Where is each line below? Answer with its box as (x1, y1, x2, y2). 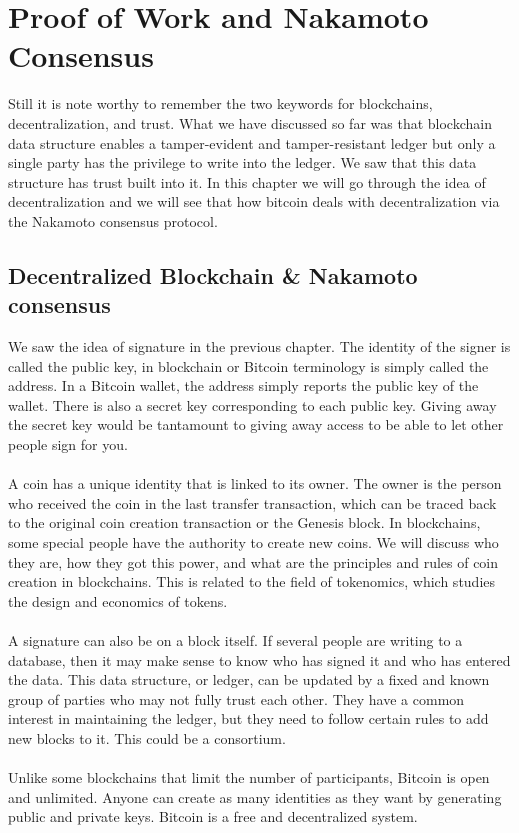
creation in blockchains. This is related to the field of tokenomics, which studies (8, 571, 496, 592)
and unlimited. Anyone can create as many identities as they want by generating (8, 786, 502, 807)
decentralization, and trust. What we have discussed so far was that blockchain (8, 112, 492, 133)
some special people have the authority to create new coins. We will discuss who (8, 532, 499, 552)
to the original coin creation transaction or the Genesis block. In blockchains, (8, 512, 481, 533)
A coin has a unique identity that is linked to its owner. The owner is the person (8, 473, 502, 494)
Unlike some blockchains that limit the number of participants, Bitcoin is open (8, 767, 490, 788)
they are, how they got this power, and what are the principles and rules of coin (8, 551, 499, 572)
